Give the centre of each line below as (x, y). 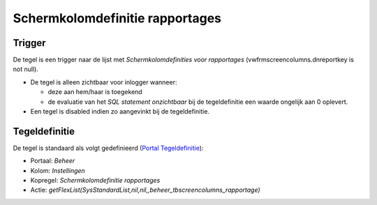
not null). (25, 69)
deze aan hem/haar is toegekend (95, 92)
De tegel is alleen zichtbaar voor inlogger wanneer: (104, 82)
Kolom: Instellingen (58, 170)
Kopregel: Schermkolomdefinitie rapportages (95, 181)
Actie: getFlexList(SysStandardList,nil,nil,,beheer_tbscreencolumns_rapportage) (146, 190)
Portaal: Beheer (53, 161)
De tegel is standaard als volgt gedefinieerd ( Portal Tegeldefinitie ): (108, 148)
